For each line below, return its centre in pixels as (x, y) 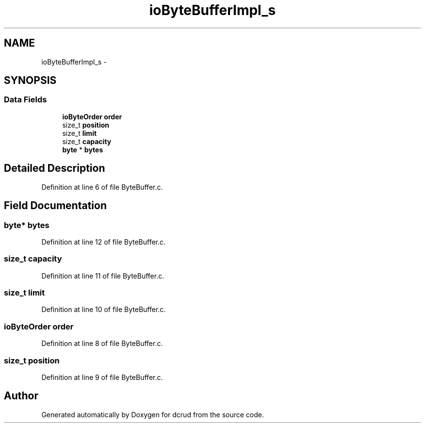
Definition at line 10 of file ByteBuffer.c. (104, 310)
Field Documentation (55, 206)
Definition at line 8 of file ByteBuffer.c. (102, 344)
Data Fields (25, 100)
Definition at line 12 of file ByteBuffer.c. (104, 242)
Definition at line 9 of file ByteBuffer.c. (102, 377)
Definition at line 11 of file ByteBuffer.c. (103, 276)
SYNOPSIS (30, 81)
